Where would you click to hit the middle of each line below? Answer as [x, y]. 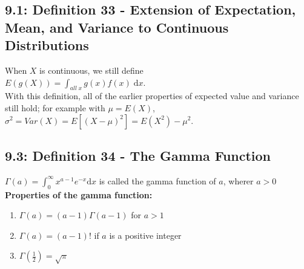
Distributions [47, 45]
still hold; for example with [55, 107]
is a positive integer [145, 235]
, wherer [238, 180]
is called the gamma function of [157, 180]
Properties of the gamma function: [79, 194]
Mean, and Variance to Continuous [117, 27]
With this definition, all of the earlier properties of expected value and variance [152, 96]
